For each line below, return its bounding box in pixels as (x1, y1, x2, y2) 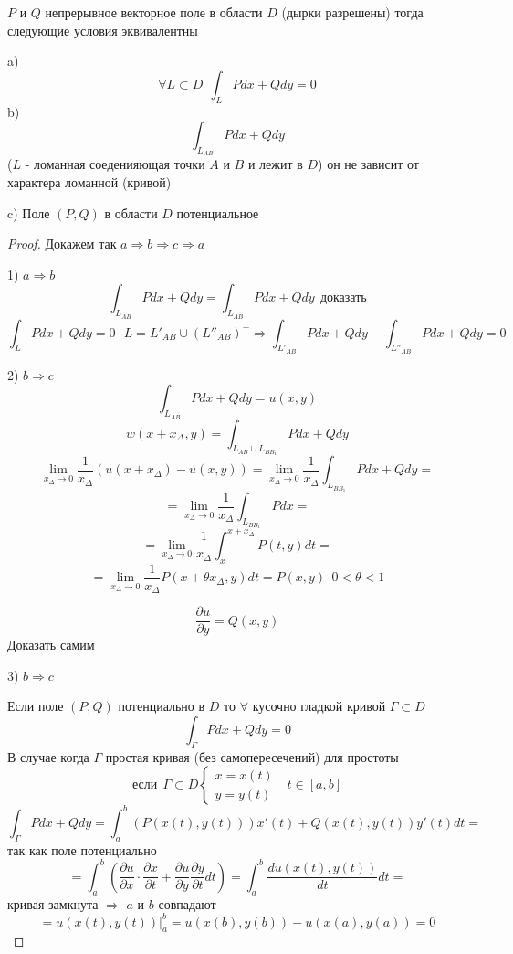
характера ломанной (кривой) (7, 172, 172, 191)
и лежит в (247, 154, 303, 174)
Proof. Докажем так (7, 234, 117, 253)
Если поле (7, 696, 64, 715)
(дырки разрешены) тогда (281, 3, 424, 21)
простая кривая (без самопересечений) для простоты (105, 747, 399, 766)
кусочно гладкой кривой (252, 696, 386, 715)
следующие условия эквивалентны (7, 20, 198, 39)
